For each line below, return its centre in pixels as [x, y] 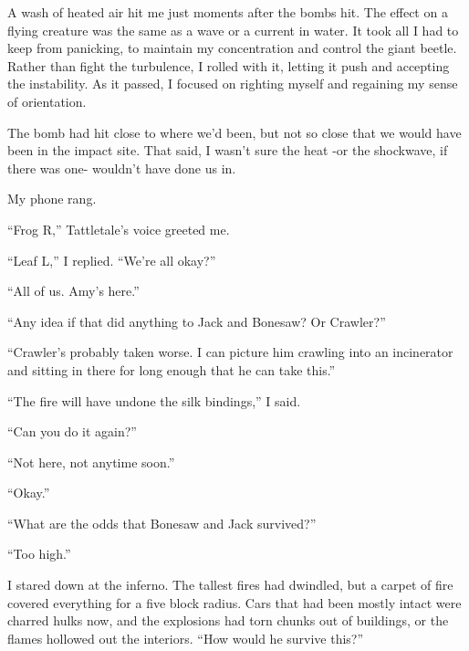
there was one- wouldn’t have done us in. [122, 168]
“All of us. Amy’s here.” [73, 291]
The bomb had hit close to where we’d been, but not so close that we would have [234, 132]
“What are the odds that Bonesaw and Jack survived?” [162, 523]
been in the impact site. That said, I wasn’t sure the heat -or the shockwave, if [228, 150]
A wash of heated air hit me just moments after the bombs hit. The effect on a [228, 12]
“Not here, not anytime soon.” [91, 462]
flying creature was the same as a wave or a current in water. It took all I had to [233, 30]
